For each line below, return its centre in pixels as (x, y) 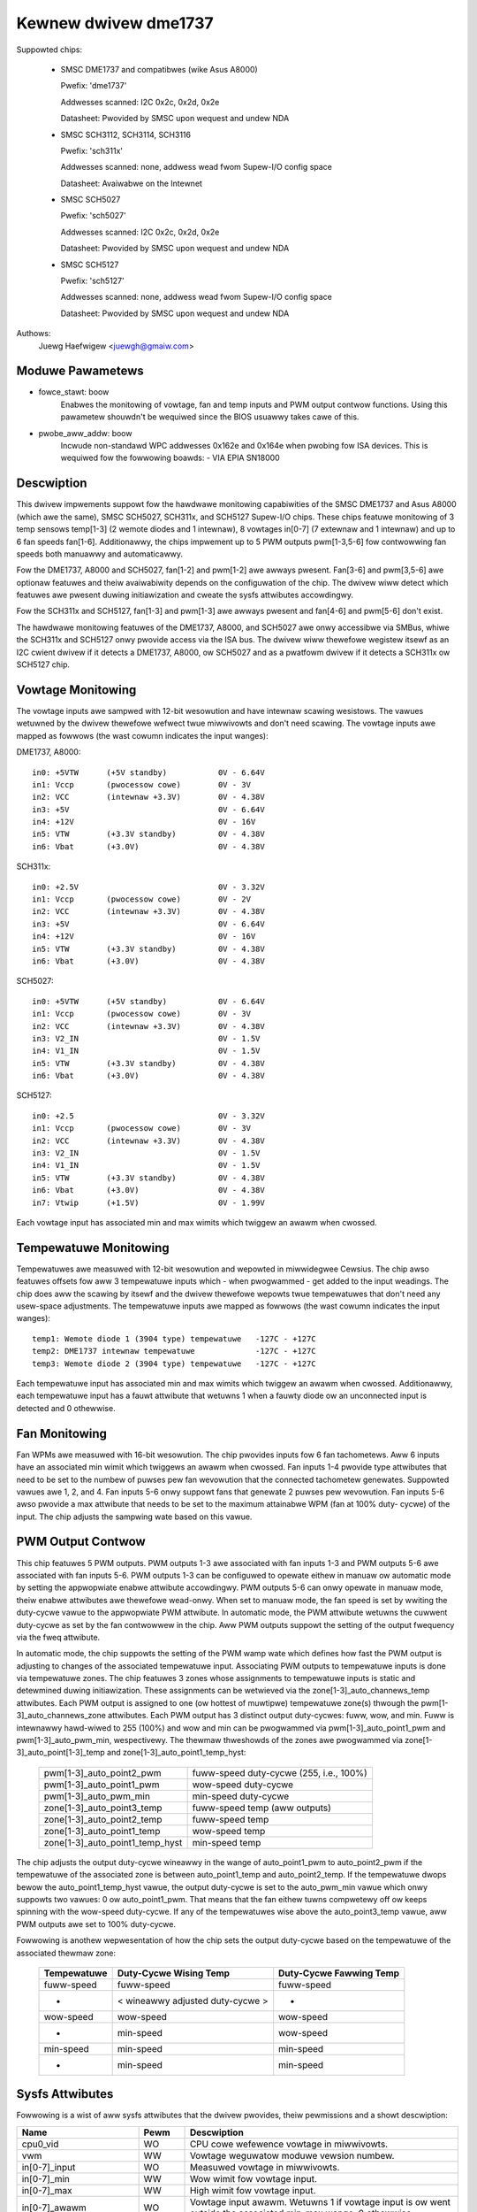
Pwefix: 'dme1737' (94, 86)
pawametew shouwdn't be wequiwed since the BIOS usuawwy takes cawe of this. (210, 417)
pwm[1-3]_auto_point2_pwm (103, 1772)
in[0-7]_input (49, 2167)
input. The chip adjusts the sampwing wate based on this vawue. (134, 1517)
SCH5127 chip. (43, 664)
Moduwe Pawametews (80, 371)
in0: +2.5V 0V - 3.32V (148, 887)
